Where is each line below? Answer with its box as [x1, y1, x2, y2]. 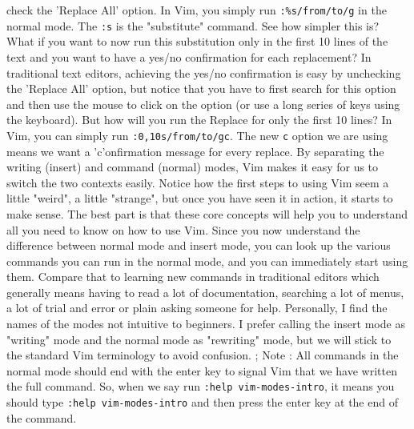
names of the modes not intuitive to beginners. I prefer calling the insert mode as [6, 315, 405, 332]
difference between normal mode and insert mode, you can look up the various [6, 237, 391, 254]
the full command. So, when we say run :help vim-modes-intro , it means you [6, 378, 395, 395]
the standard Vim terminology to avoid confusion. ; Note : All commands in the [6, 347, 399, 363]
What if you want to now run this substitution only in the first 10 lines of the [6, 33, 388, 50]
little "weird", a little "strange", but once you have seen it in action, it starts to [6, 190, 393, 206]
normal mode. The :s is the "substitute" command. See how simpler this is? [6, 17, 380, 34]
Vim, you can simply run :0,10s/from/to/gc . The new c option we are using [6, 126, 388, 143]
